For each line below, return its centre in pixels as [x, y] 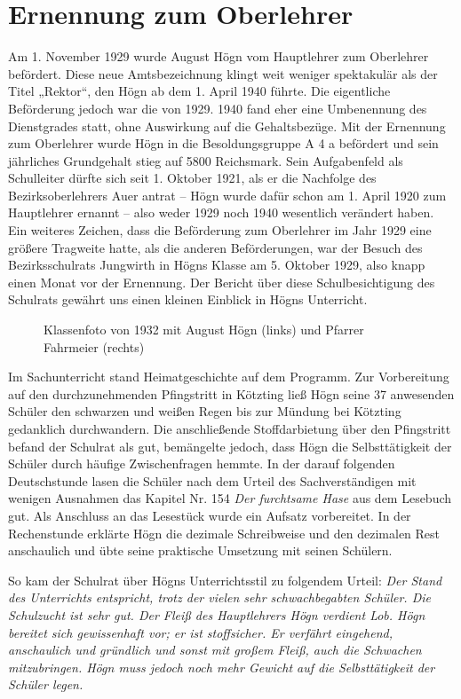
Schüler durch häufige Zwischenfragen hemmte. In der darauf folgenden [202, 463]
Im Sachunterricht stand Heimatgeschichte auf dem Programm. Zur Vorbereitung [229, 377]
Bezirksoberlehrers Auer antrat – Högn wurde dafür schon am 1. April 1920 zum [227, 195]
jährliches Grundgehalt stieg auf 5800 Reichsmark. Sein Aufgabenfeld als [206, 160]
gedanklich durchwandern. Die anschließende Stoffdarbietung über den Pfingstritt [230, 428]
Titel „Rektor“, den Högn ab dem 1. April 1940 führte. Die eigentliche [199, 91]
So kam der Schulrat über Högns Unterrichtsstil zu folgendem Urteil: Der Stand [225, 580]
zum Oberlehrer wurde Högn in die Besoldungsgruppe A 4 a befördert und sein [223, 143]
